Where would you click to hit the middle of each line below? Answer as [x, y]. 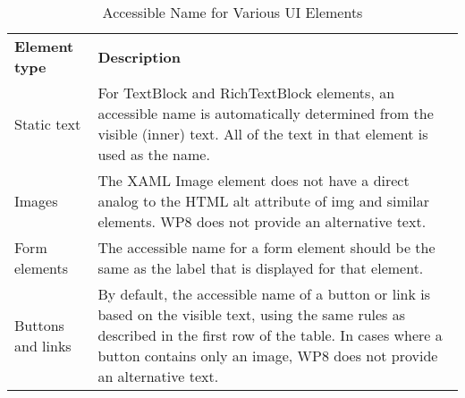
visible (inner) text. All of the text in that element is [263, 134]
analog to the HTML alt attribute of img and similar [264, 201]
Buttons [39, 325]
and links [43, 345]
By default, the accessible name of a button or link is [264, 294]
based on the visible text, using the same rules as [252, 314]
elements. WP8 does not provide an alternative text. [262, 221]
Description [139, 56]
